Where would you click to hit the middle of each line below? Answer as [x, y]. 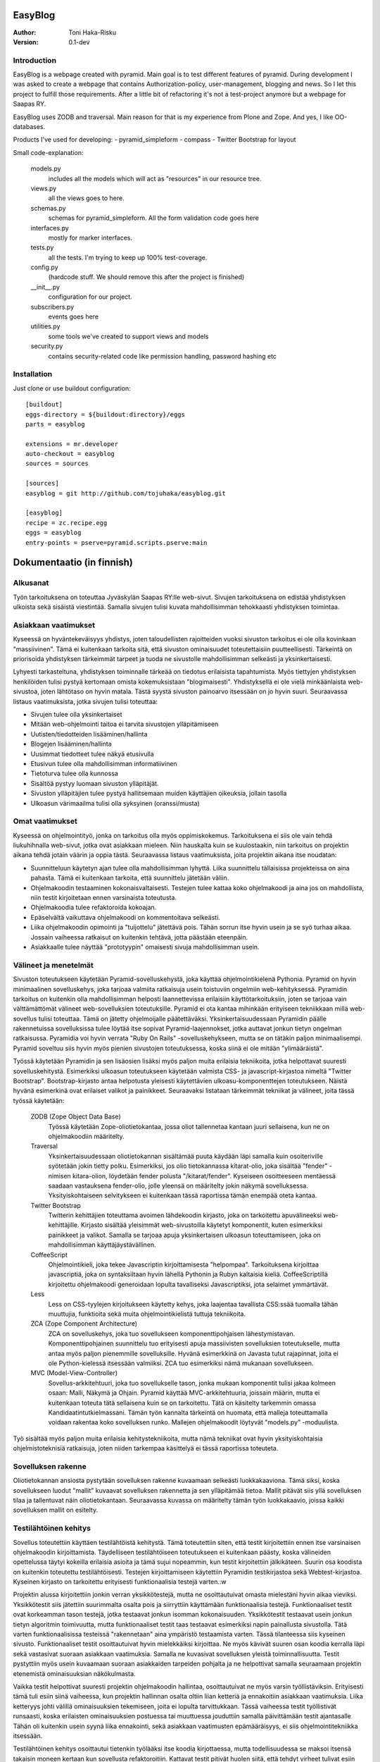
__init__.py [45, 287]
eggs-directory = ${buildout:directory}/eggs [106, 414]
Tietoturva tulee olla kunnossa [75, 774]
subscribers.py [52, 307]
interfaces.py [50, 228]
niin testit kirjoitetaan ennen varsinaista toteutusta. [104, 898]
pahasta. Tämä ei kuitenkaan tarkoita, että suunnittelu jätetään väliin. [130, 878]
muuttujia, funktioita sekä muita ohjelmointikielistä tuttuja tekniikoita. [147, 1314]
